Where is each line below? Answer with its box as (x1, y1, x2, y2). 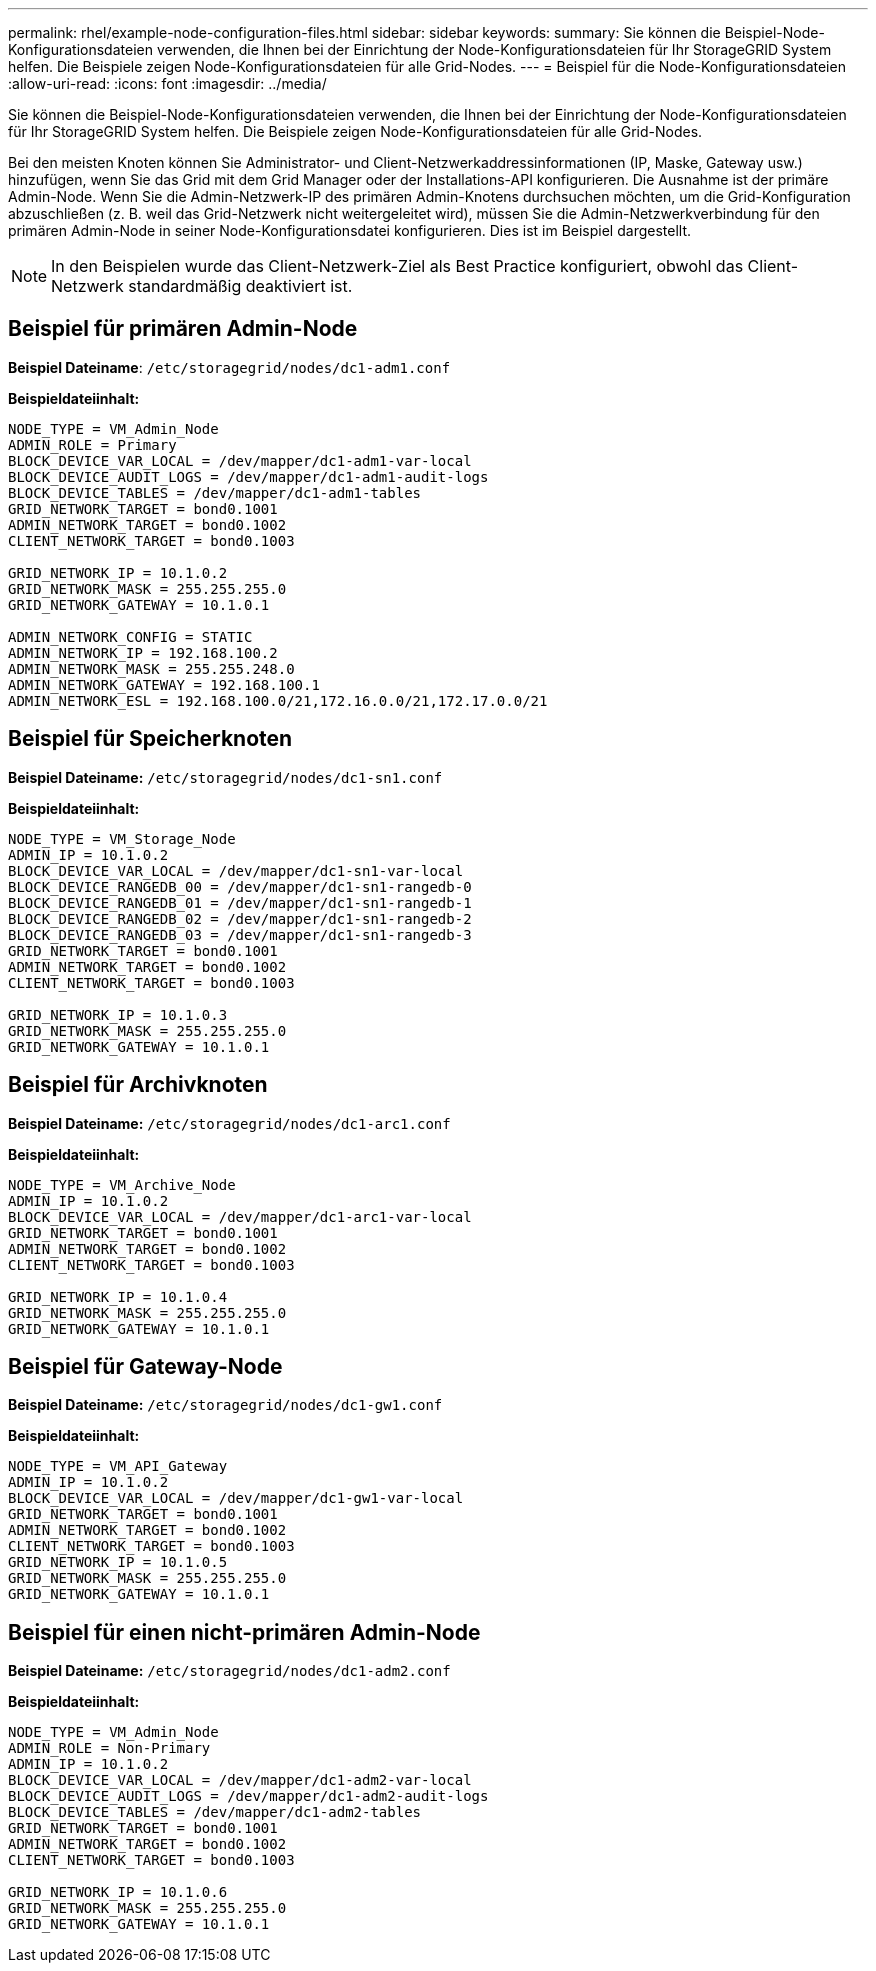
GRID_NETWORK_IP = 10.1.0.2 (8, 564, 228, 581)
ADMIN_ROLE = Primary (8, 436, 177, 453)
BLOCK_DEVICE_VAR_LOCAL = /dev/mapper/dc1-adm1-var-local (8, 452, 472, 469)
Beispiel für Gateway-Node (8, 1353, 283, 1379)
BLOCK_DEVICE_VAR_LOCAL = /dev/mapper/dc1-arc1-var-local (8, 1208, 472, 1225)
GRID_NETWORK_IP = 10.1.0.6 (8, 1884, 228, 1901)
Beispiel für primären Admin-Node (8, 316, 358, 342)
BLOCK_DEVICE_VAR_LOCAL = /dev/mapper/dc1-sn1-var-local (8, 862, 464, 879)
